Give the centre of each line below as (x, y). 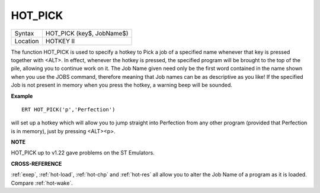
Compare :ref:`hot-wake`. (42, 183)
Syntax (24, 33)
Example (22, 96)
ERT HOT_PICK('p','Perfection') (68, 109)
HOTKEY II (60, 41)
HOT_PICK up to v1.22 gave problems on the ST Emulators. (83, 153)
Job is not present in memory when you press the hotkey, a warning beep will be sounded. (121, 85)
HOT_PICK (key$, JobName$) (87, 33)
